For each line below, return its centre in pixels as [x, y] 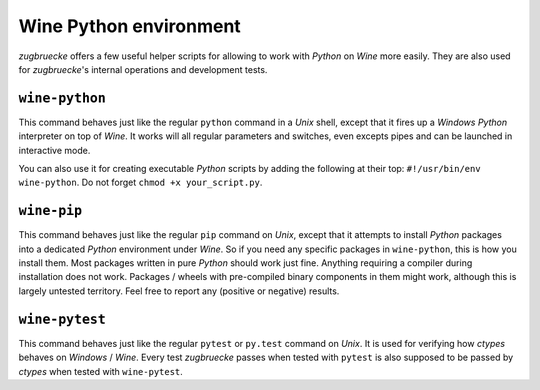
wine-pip [50, 211]
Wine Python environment [130, 26]
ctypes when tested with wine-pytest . [101, 371]
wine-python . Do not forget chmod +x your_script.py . [140, 182]
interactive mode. [54, 150]
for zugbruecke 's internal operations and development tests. [143, 69]
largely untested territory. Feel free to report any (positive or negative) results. [179, 291]
